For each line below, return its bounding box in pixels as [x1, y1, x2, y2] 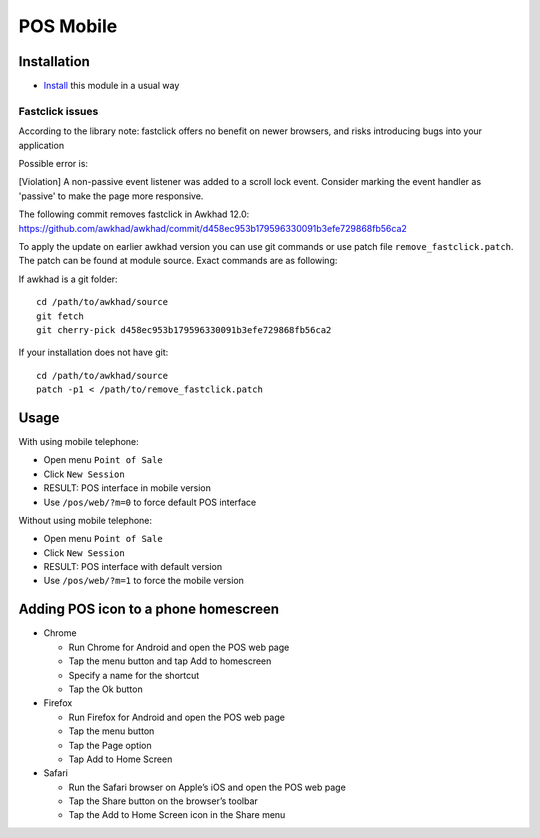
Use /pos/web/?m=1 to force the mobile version [43, 575, 245, 587]
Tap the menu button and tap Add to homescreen [68, 655, 272, 667]
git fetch [36, 310, 84, 322]
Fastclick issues [18, 104, 99, 118]
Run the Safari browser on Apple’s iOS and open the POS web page [68, 781, 347, 793]
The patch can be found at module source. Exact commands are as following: [18, 255, 338, 267]
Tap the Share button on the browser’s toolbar [68, 795, 259, 807]
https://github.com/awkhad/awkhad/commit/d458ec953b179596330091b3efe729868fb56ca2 [18, 222, 407, 234]
